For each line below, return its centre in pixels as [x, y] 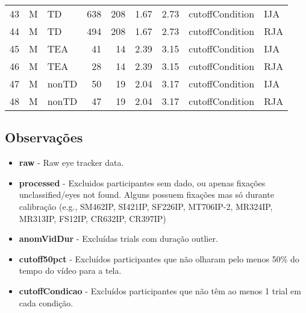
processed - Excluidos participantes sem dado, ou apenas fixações [142, 182]
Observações [44, 137]
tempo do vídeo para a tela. [70, 270]
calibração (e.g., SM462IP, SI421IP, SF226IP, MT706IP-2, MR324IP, [146, 206]
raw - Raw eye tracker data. [71, 163]
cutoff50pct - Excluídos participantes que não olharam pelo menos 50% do [159, 258]
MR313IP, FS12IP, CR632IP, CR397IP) [92, 218]
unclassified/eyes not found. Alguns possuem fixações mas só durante [146, 194]
